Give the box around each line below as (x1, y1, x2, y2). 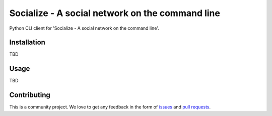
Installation (9, 38, 45, 47)
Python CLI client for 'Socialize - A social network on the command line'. (9, 25, 160, 31)
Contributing (9, 91, 50, 99)
